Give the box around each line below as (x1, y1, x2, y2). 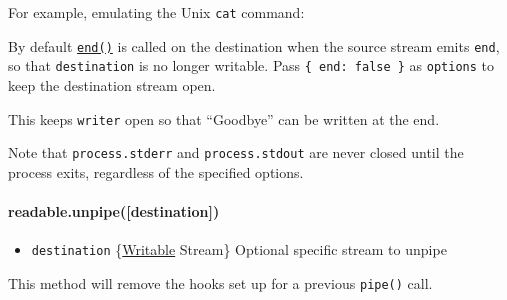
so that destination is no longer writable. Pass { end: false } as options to (8, 55, 495, 76)
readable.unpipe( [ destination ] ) (8, 201, 220, 222)
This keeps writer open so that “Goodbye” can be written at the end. (8, 108, 440, 129)
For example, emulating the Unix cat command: (8, 2, 305, 22)
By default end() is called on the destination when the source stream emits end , (8, 35, 500, 56)
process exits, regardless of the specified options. (8, 161, 304, 182)
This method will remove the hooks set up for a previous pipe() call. (8, 272, 433, 293)
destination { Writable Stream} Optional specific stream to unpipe (31, 239, 447, 260)
